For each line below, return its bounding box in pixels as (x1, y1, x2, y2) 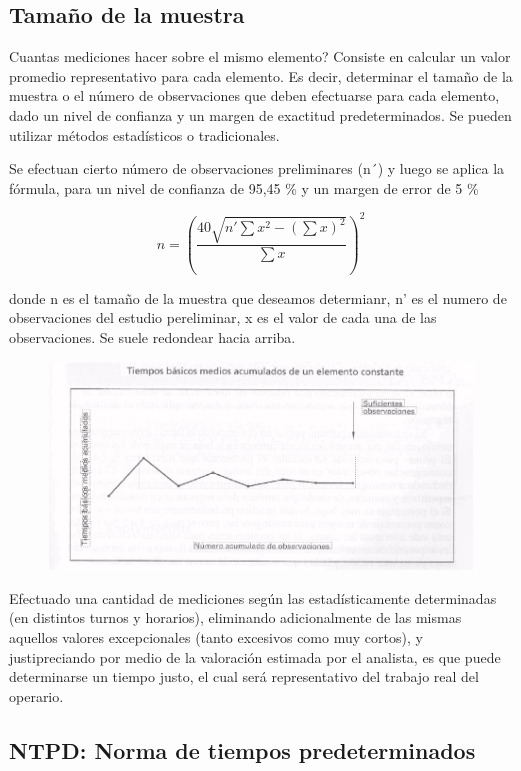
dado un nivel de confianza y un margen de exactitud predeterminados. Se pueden (9, 104, 512, 125)
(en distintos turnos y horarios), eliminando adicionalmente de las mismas (9, 607, 462, 628)
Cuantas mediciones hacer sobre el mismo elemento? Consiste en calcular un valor (9, 46, 511, 67)
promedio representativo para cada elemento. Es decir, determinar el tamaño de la (9, 65, 513, 86)
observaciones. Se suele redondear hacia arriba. (9, 327, 296, 348)
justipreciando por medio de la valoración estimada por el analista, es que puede (9, 646, 501, 667)
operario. (9, 685, 64, 706)
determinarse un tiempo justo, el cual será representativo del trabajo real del (9, 666, 479, 687)
